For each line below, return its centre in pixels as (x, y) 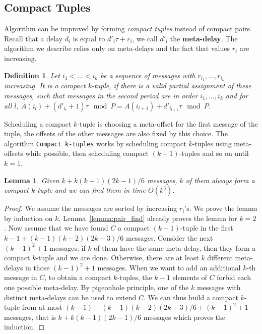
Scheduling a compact (38, 123)
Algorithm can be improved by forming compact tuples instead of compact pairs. (128, 29)
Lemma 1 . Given (32, 180)
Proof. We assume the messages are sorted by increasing (91, 208)
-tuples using (212, 143)
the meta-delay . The (204, 38)
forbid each (234, 277)
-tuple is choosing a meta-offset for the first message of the (168, 123)
